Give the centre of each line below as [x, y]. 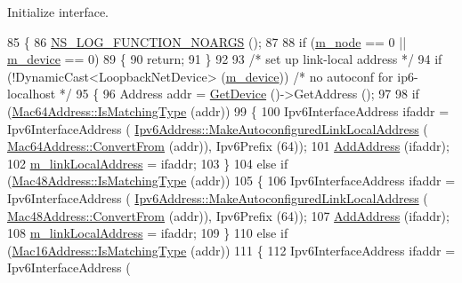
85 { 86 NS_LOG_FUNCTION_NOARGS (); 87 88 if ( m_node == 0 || [207, 41]
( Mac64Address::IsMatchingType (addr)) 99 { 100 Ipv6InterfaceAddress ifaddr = [228, 110]
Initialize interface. [58, 12]
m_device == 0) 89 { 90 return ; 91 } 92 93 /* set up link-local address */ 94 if [225, 59]
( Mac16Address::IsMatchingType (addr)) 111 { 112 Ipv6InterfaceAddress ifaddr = [231, 250]
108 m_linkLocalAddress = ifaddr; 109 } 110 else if [148, 233]
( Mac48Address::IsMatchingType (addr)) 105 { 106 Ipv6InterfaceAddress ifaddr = [231, 181]
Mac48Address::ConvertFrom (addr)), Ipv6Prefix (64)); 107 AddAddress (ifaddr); [228, 215]
